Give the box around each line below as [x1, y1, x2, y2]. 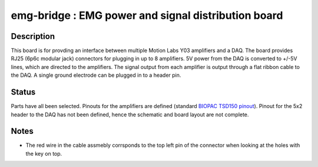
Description [11, 31, 55, 41]
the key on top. [25, 150, 62, 157]
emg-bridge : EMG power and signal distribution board [11, 9, 283, 22]
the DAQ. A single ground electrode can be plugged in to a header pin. [11, 71, 181, 79]
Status [11, 87, 36, 97]
